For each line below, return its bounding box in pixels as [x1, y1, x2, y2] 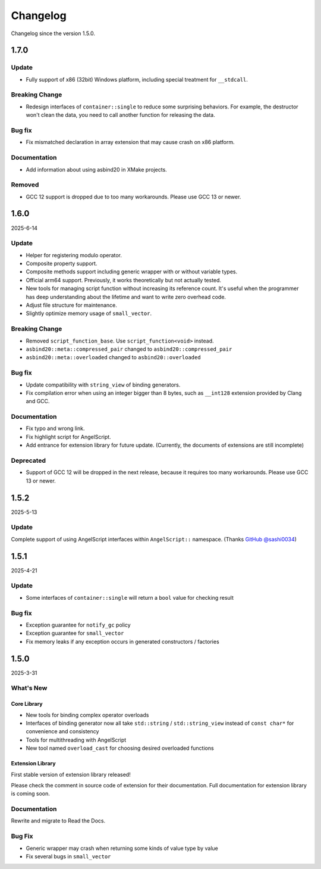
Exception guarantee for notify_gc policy [26, 621, 131, 628]
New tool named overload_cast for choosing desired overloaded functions [26, 745, 214, 752]
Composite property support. [26, 260, 97, 267]
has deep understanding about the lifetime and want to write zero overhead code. [26, 293, 226, 300]
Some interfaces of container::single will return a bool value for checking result [26, 594, 234, 601]
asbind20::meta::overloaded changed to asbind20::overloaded [26, 354, 202, 361]
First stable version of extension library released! [11, 771, 131, 778]
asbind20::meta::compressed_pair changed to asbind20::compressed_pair [26, 345, 232, 353]
